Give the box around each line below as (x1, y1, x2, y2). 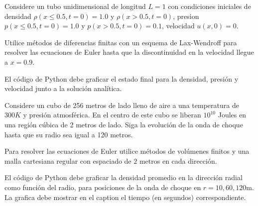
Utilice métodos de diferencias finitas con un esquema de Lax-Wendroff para (4, 37, 237, 47)
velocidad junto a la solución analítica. (4, 83, 122, 94)
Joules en (218, 109, 246, 120)
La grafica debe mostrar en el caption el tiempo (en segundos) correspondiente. (4, 192, 246, 202)
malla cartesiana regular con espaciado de (4, 155, 131, 166)
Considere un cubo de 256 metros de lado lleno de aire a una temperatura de (4, 100, 239, 110)
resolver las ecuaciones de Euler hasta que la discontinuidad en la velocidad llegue (4, 47, 254, 57)
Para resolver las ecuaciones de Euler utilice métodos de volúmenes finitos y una (4, 146, 250, 156)
